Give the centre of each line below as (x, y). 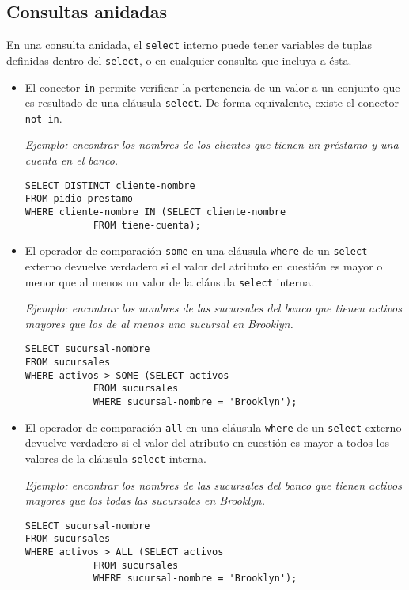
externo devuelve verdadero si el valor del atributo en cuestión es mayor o (204, 265)
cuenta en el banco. (72, 160)
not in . (44, 117)
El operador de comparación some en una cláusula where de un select (196, 250)
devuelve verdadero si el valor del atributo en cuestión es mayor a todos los (207, 442)
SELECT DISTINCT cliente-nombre (110, 185)
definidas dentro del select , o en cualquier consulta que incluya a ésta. (179, 60)
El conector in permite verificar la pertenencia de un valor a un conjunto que (212, 87)
